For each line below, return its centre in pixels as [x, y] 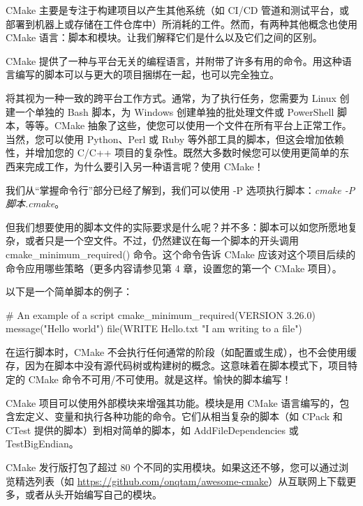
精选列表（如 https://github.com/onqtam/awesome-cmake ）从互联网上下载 [181, 481]
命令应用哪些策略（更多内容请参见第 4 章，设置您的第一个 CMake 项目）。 [174, 268]
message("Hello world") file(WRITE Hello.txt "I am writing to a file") [154, 328]
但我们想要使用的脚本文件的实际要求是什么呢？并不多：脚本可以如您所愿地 [177, 226]
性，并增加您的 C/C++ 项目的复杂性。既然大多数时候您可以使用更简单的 [173, 152]
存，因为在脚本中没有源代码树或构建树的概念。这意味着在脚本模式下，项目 [177, 365]
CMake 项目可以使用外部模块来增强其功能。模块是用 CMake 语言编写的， [173, 402]
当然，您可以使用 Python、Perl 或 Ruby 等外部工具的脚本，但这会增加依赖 [175, 139]
